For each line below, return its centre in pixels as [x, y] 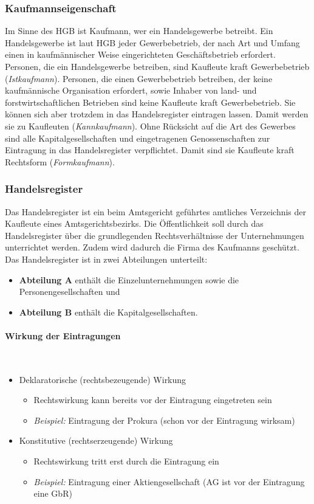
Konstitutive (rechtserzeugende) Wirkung [96, 440]
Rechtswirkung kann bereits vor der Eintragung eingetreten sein [153, 400]
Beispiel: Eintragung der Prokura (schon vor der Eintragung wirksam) [164, 420]
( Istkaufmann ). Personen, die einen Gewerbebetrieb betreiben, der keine [139, 78]
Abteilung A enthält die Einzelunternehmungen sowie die [129, 279]
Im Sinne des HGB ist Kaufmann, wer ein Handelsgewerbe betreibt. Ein [139, 31]
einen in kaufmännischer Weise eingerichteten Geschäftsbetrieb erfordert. [140, 54]
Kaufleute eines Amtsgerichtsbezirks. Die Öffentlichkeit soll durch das [134, 223]
